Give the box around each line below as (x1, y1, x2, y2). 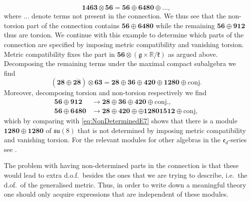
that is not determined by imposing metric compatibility (77, 125, 246, 135)
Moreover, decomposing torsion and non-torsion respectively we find (4, 87, 207, 98)
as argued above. (168, 49, 218, 59)
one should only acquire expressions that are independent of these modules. (4, 189, 229, 199)
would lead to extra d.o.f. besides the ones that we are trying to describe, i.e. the (4, 170, 248, 180)
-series (228, 135, 247, 145)
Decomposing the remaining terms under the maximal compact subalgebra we (4, 58, 236, 68)
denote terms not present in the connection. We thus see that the (31, 11, 226, 21)
